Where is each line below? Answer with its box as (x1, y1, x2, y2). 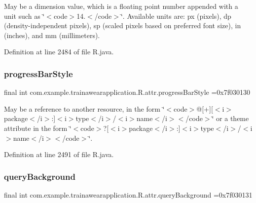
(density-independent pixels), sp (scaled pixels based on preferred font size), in (4, 20, 241, 31)
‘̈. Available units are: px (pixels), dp (120, 10, 231, 21)
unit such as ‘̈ (4, 10, 45, 21)
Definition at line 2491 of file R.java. (4, 149, 114, 160)
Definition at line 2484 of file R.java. (4, 46, 114, 57)
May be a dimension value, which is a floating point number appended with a (4, 1, 238, 11)
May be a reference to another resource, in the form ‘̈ (4, 103, 165, 114)
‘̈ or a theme (212, 113, 249, 123)
